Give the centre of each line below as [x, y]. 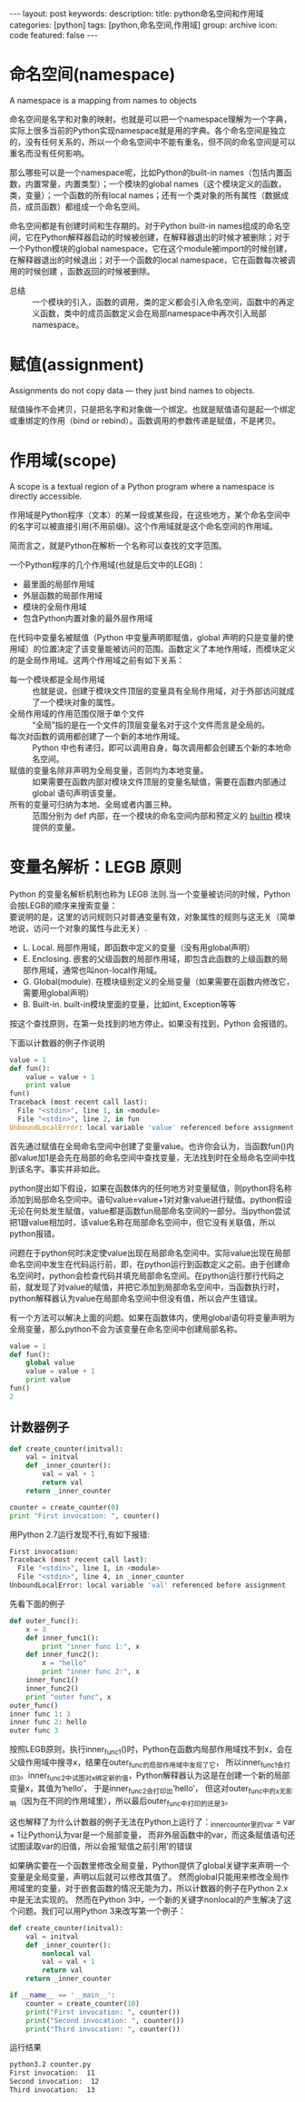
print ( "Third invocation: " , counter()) [103, 2029]
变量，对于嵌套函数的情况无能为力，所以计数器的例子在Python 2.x [164, 1888]
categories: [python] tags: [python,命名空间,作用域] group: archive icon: [143, 25]
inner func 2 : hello [49, 1722]
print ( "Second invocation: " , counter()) [105, 2020]
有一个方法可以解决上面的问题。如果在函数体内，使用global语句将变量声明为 [152, 1317]
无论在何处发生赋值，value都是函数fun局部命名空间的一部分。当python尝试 [150, 1211]
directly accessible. [46, 496]
